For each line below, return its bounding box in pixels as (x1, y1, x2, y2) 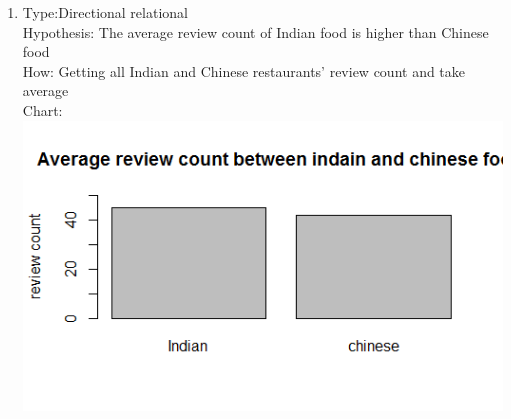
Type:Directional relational (22, 2, 188, 22)
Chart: (22, 99, 63, 120)
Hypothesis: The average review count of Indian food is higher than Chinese (22, 21, 489, 42)
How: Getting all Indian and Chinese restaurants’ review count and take (22, 60, 466, 81)
